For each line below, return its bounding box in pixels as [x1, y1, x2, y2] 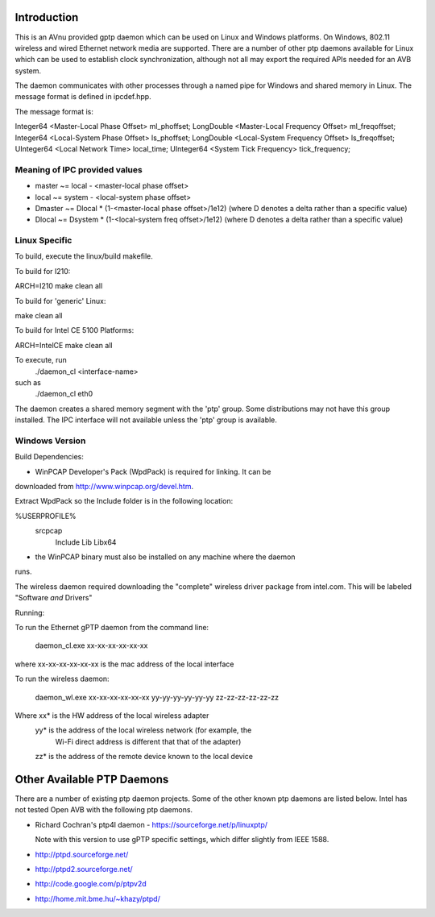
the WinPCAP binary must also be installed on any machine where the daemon [35, 552, 296, 562]
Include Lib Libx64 [55, 537, 117, 547]
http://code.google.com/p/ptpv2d [35, 879, 147, 889]
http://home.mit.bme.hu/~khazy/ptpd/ [35, 894, 160, 903]
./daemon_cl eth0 [35, 389, 93, 399]
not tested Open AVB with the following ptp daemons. [14, 805, 193, 815]
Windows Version [14, 435, 86, 446]
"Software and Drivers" [14, 593, 93, 603]
